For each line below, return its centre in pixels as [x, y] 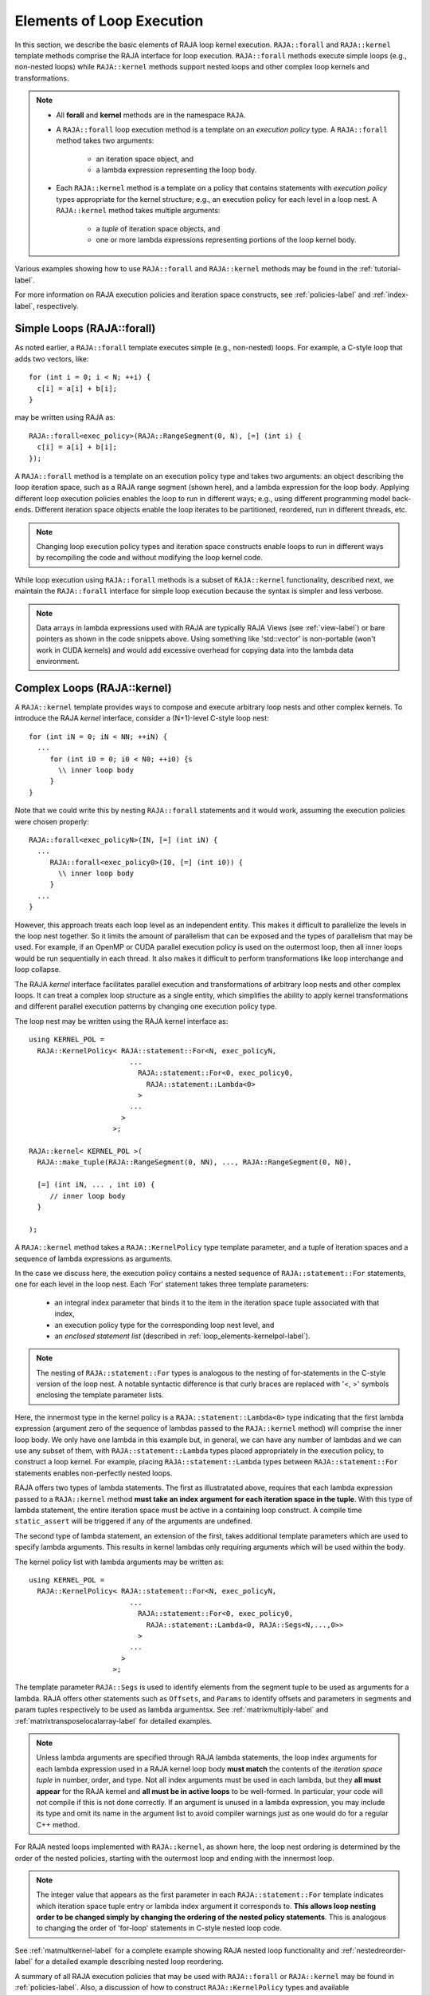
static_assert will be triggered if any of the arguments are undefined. [134, 1521]
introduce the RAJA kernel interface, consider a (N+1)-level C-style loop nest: [142, 718]
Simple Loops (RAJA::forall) [85, 328]
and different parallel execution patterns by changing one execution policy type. [146, 1006]
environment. [58, 662]
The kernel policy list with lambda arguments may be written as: [119, 1562]
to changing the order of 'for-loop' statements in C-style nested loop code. [159, 1928]
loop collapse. [38, 970]
